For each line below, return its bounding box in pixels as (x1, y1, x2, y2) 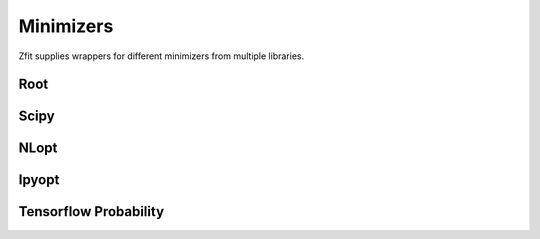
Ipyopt (18, 171, 60, 189)
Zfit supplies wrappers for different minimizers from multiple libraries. (18, 50, 305, 62)
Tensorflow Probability (18, 203, 165, 220)
